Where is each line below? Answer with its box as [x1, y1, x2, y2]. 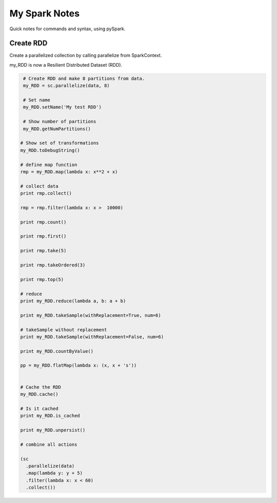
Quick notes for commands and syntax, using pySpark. [9, 26, 126, 32]
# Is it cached [20, 406, 58, 411]
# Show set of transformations [20, 140, 100, 146]
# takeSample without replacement [20, 327, 107, 333]
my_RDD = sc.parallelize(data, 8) [23, 83, 110, 89]
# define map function [20, 162, 77, 168]
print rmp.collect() [20, 190, 72, 196]
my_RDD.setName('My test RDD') [23, 104, 102, 110]
